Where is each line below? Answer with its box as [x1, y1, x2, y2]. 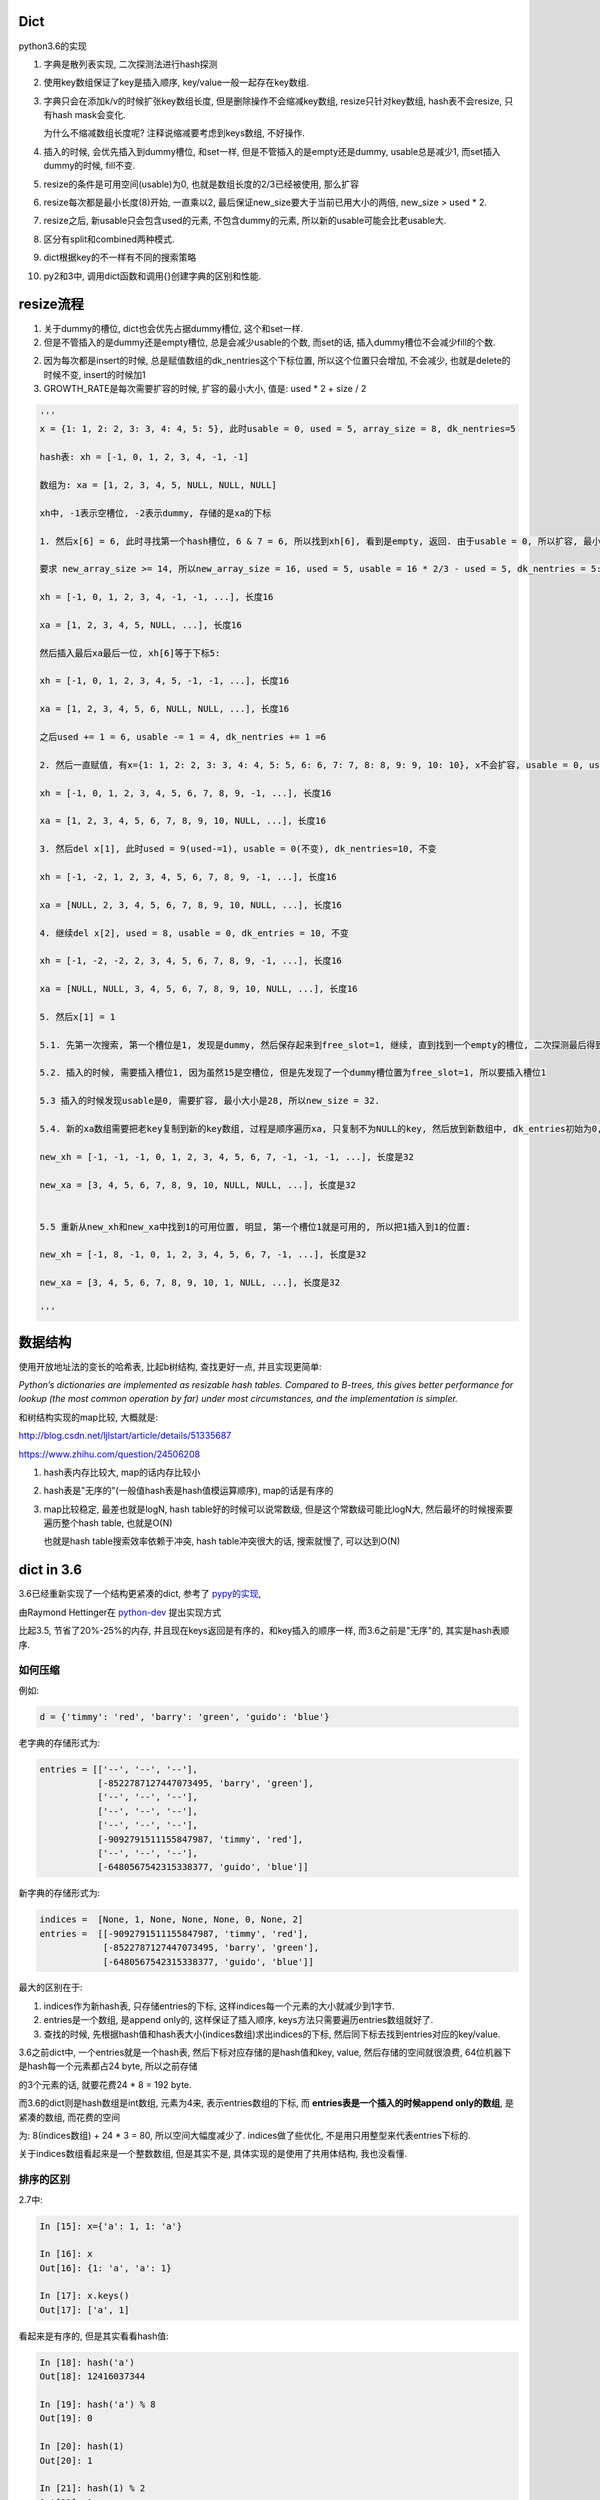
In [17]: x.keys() [39, 2290, 130, 2302]
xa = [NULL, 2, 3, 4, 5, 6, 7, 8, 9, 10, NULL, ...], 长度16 [39, 899, 342, 910]
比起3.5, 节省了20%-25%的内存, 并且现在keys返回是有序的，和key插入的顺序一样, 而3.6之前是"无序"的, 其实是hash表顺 [18, 1625, 510, 1637]
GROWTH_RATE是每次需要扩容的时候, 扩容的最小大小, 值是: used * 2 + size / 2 [43, 383, 367, 395]
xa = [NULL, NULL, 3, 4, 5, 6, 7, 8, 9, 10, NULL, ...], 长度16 [39, 983, 359, 995]
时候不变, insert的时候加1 [43, 368, 146, 380]
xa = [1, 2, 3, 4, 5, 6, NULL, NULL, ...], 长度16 [39, 703, 290, 715]
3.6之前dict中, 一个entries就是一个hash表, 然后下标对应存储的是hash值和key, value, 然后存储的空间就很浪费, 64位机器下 [18, 2046, 512, 2059]
